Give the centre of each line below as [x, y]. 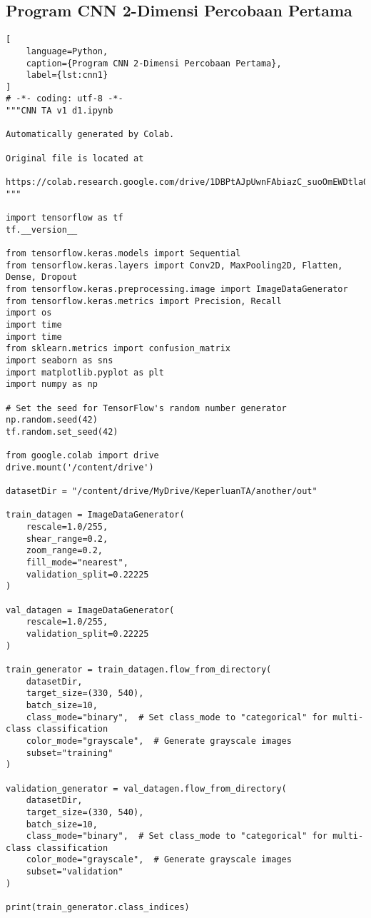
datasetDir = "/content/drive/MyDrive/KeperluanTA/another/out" [162, 491]
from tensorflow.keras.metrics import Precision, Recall [144, 301]
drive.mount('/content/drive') [80, 467]
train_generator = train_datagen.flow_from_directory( [139, 669]
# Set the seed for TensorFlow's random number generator [146, 408]
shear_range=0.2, [67, 539]
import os [29, 313]
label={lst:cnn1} [67, 75]
